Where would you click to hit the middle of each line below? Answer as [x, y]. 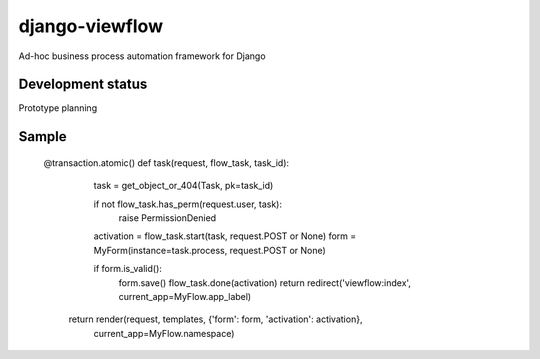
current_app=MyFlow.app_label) [185, 296]
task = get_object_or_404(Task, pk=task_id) [183, 186]
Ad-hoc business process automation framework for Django [142, 56]
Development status [83, 84]
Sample [42, 136]
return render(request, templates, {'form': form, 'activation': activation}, [215, 319]
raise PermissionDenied [167, 218]
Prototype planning [58, 108]
